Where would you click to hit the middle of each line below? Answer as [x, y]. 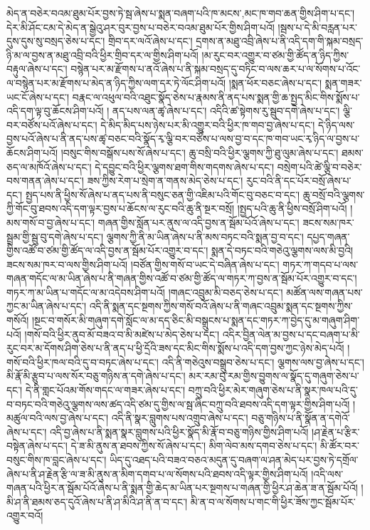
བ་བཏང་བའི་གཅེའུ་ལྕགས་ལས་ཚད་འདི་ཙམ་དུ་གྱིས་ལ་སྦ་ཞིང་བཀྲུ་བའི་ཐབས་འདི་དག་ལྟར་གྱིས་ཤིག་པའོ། [178, 404]
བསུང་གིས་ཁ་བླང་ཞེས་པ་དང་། [57, 459]
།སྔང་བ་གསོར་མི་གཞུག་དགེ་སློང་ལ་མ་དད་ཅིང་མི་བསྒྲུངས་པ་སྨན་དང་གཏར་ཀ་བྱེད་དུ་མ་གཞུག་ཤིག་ [196, 320]
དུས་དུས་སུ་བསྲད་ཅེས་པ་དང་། [56, 41]
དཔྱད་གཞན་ [328, 236]
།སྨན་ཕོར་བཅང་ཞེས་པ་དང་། [275, 82]
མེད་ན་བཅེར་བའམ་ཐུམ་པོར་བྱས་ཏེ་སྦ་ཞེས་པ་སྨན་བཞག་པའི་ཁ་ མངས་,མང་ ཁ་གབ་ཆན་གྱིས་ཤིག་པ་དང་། [181, 13]
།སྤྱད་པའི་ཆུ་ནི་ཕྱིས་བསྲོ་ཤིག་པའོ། [292, 208]
